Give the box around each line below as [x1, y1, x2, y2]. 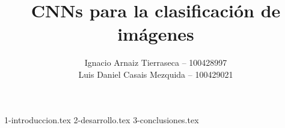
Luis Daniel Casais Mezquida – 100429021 [78, 68, 233, 80]
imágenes [117, 22, 194, 46]
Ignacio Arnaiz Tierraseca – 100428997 [84, 56, 227, 69]
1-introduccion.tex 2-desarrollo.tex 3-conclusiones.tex [4, 113, 199, 126]
